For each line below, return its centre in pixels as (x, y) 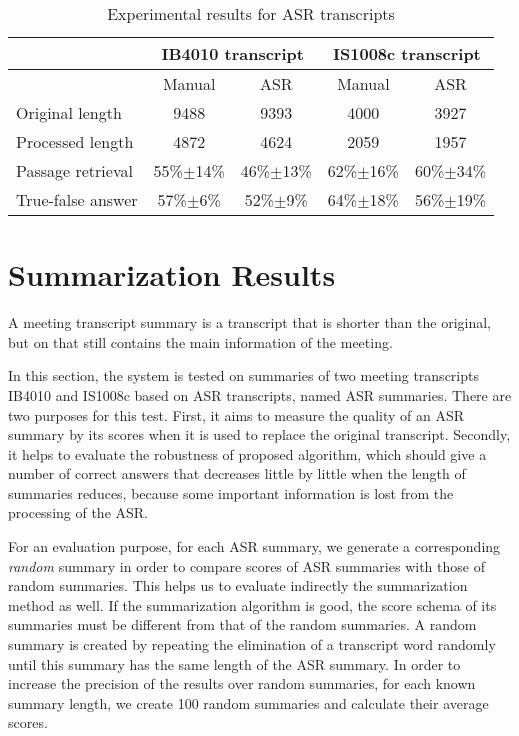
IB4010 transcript (232, 53)
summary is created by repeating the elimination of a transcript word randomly (252, 644)
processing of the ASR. (78, 512)
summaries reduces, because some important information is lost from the (231, 492)
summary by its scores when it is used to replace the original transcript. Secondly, (259, 434)
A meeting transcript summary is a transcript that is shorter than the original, (250, 322)
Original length (69, 112)
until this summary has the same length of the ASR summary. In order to (234, 663)
